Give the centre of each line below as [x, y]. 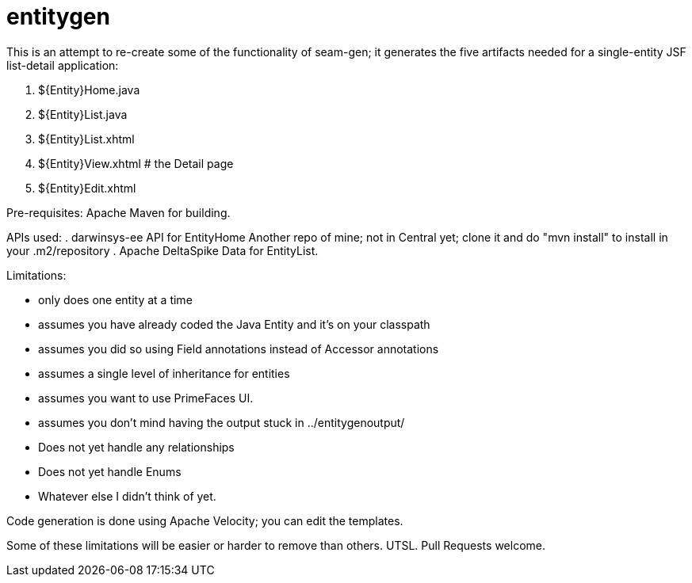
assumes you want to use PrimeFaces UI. [146, 398]
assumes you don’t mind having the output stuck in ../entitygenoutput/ [222, 422]
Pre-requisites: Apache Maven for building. [119, 212]
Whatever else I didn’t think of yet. [127, 496]
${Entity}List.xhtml [86, 139]
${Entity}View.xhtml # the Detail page [136, 163]
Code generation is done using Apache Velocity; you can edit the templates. [205, 520]
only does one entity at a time [115, 299]
